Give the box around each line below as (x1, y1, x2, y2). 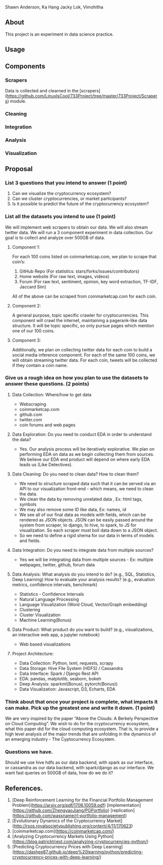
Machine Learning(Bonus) (19, 617, 72, 623)
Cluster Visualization (19, 612, 61, 618)
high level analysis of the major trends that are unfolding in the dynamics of (5, 731, 156, 737)
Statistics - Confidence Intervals (19, 591, 84, 597)
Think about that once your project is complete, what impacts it (5, 698, 158, 705)
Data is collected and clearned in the (5, 87, 79, 93)
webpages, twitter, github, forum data (19, 562, 95, 567)
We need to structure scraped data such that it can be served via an (19, 480, 156, 486)
